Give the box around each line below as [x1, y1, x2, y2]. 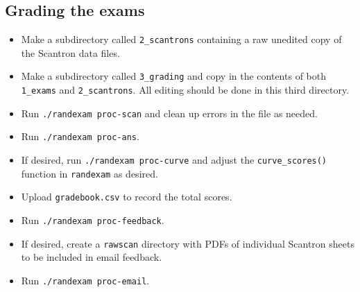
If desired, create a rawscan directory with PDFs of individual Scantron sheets [21, 236, 354, 250]
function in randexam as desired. [21, 166, 158, 180]
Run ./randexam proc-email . [21, 273, 150, 287]
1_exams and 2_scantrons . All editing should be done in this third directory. [21, 83, 350, 97]
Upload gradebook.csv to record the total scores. [21, 189, 232, 204]
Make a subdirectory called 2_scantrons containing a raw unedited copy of [21, 32, 342, 46]
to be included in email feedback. [21, 250, 162, 264]
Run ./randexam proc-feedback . [21, 213, 164, 227]
